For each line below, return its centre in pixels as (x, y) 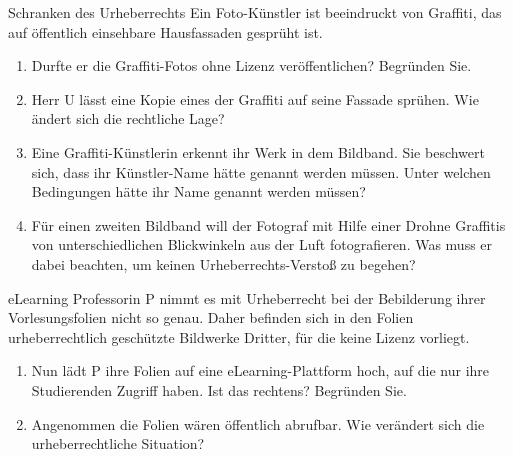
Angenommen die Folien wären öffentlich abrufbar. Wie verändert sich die (258, 423)
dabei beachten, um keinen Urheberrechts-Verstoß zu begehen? (223, 263)
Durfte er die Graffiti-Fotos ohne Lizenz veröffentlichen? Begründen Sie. (251, 65)
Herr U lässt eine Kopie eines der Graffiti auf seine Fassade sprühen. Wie (255, 98)
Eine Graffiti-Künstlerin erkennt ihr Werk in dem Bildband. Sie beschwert (258, 151)
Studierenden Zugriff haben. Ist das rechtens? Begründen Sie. (219, 389)
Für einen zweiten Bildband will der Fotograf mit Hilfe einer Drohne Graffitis (268, 224)
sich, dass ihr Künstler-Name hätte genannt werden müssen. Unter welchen (261, 171)
